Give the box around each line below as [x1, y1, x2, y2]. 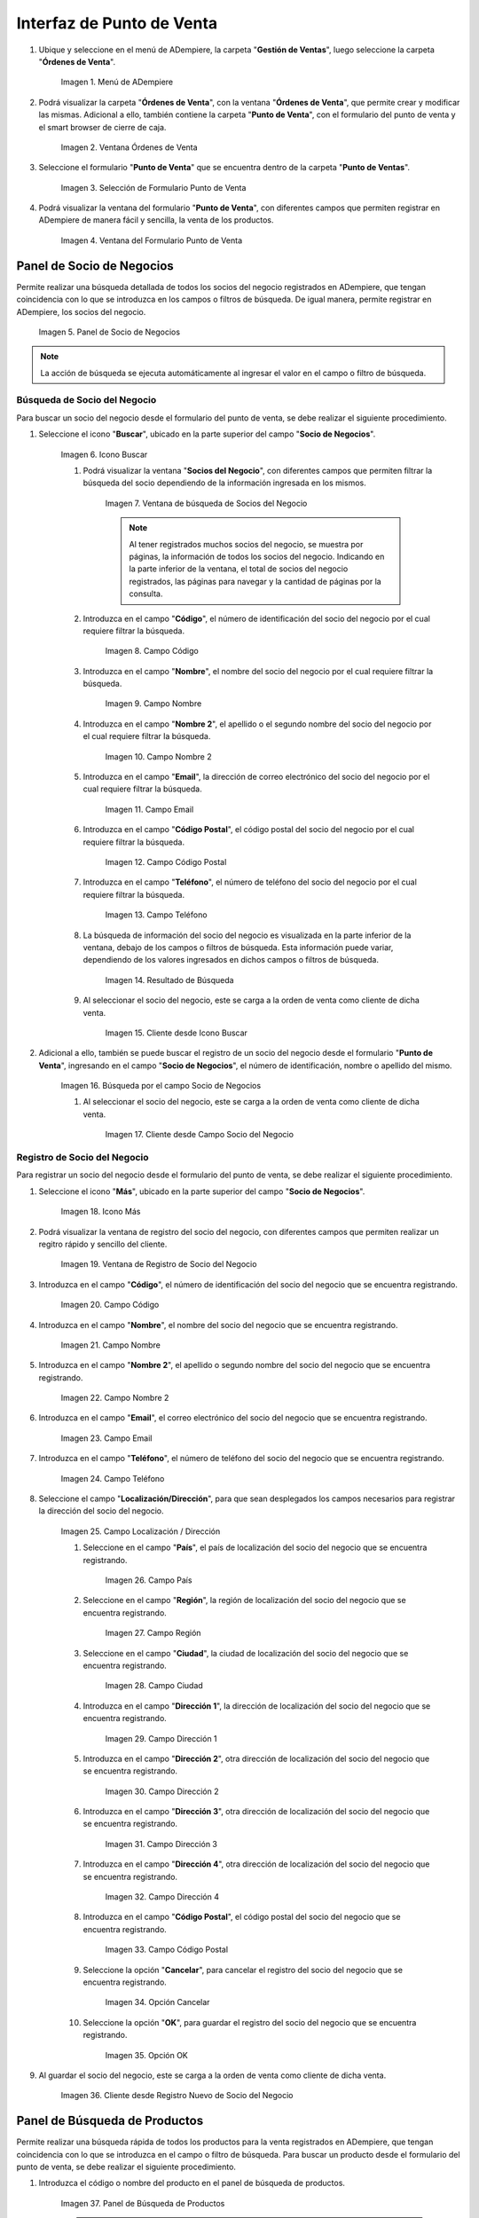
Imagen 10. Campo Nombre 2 [105, 751, 212, 762]
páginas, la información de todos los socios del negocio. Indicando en [129, 551, 385, 562]
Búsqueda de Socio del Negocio [16, 394, 157, 406]
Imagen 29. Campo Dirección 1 [105, 1733, 217, 1743]
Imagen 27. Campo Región [105, 1628, 201, 1639]
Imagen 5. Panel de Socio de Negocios [38, 326, 181, 337]
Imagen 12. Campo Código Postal [105, 857, 227, 867]
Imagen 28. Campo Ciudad [105, 1680, 203, 1691]
